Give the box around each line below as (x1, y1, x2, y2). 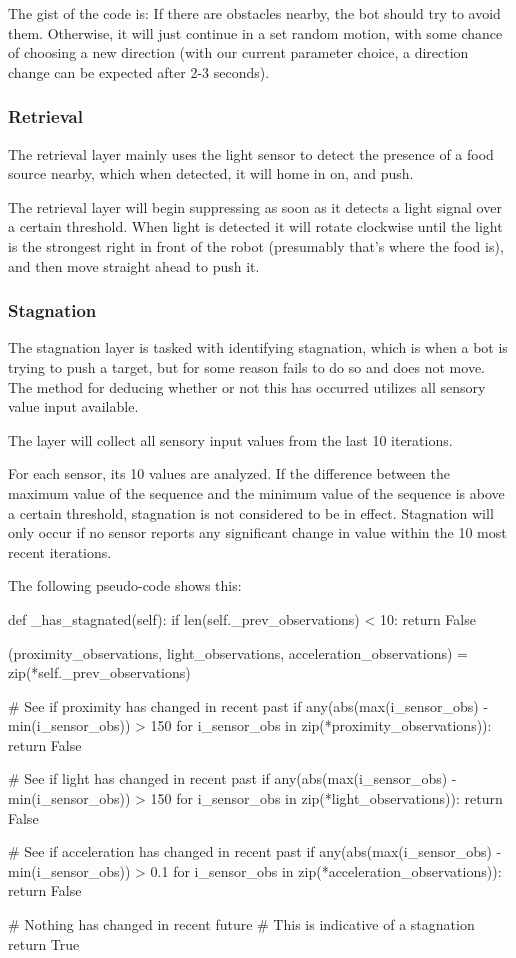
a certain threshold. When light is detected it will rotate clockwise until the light (8, 216, 503, 237)
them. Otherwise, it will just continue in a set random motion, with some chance (8, 22, 503, 43)
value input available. (8, 396, 139, 417)
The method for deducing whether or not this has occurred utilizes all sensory (8, 376, 486, 397)
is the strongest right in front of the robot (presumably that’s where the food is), (8, 235, 504, 256)
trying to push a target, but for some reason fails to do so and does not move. (8, 356, 485, 377)
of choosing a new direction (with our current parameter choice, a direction (8, 42, 469, 63)
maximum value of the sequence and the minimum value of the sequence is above (8, 482, 505, 503)
